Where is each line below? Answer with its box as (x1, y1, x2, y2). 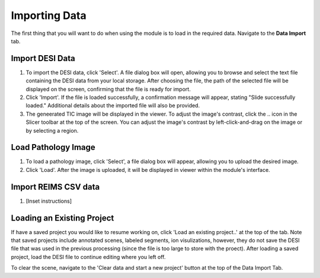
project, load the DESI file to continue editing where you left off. (11, 253, 166, 260)
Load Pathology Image (11, 142, 96, 152)
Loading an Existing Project (11, 213, 114, 223)
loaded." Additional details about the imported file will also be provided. (25, 102, 200, 109)
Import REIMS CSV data (11, 181, 100, 192)
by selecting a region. (25, 127, 79, 134)
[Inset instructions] (25, 197, 72, 204)
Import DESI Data (11, 53, 75, 63)
